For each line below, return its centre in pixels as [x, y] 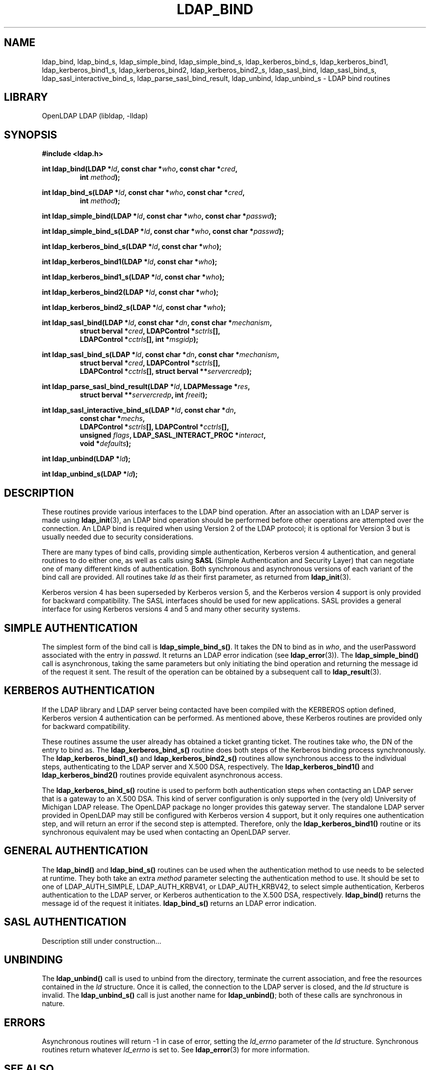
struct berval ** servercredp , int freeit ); [144, 395]
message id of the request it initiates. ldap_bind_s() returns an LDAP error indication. [179, 903]
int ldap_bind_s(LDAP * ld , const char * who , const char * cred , [143, 193]
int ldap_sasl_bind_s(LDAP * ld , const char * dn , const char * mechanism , [161, 355]
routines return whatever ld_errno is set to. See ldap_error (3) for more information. [176, 1050]
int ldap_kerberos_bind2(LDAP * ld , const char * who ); [130, 292]
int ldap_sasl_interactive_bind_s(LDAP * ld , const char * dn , [139, 410]
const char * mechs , [112, 419]
